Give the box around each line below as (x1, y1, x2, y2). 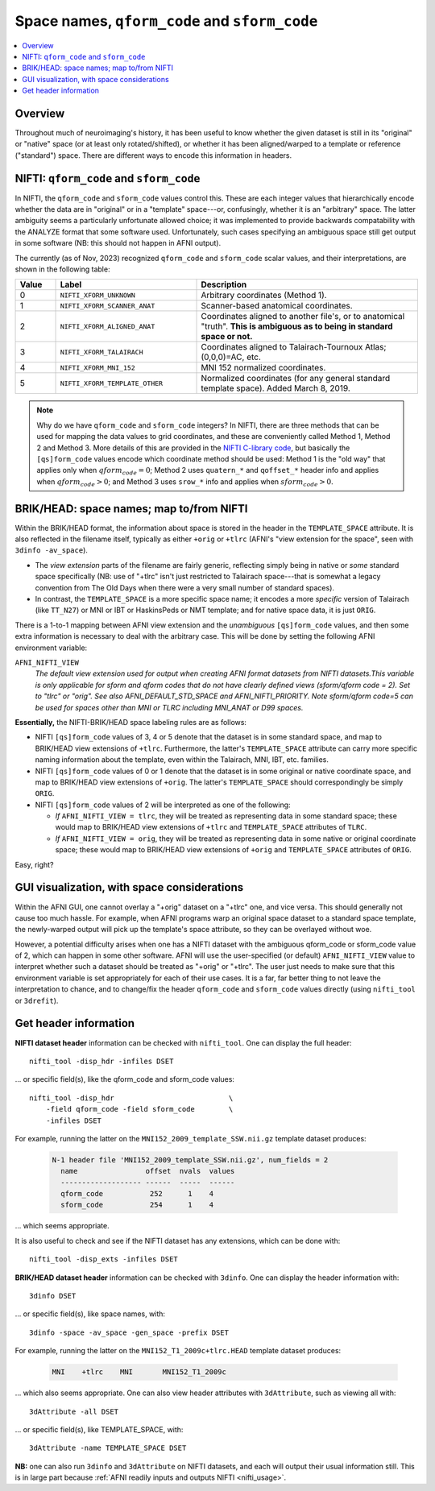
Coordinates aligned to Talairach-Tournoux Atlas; (201, 342, 387, 353)
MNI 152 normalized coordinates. (201, 362, 326, 374)
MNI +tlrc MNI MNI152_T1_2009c (52, 1368, 227, 1377)
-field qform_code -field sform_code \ (45, 1104, 234, 1114)
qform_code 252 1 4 (60, 1189, 213, 1199)
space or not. (201, 331, 253, 342)
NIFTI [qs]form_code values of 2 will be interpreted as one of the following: (35, 800, 291, 810)
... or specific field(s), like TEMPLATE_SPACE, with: (14, 1424, 184, 1434)
